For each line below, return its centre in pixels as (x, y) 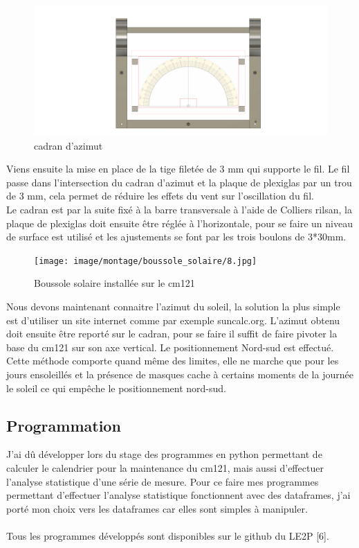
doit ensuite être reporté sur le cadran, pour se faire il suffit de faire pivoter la (172, 334)
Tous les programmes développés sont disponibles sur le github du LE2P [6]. (168, 535)
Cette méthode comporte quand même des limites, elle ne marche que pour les (173, 361)
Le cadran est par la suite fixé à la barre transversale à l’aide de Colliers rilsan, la (179, 209)
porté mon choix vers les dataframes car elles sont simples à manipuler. (157, 508)
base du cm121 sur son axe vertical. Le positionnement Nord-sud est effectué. (170, 347)
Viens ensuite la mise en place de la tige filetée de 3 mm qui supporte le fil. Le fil (178, 169)
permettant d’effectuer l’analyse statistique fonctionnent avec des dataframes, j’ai (178, 495)
